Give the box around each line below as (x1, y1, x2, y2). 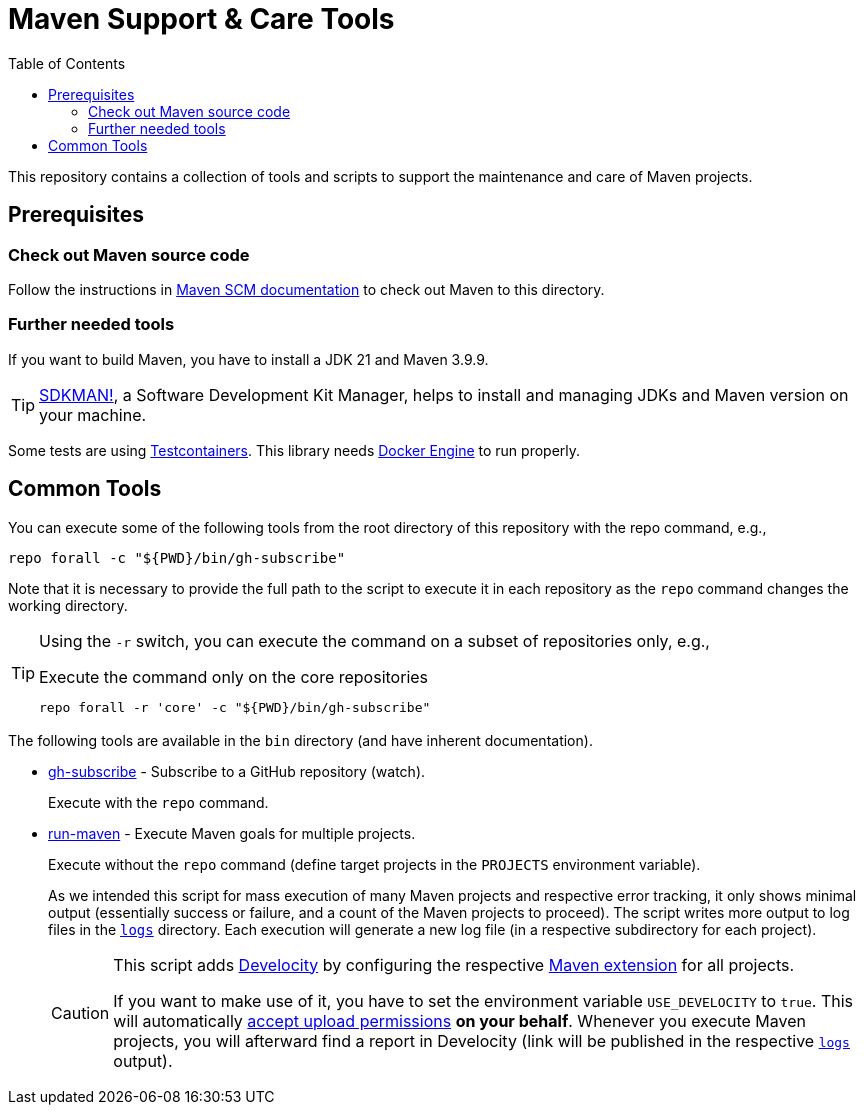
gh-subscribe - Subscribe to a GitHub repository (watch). (48, 762, 426, 780)
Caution (51, 1002, 110, 1023)
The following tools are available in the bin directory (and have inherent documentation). (8, 731, 593, 749)
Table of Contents (8, 54, 126, 72)
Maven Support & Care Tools (8, 2, 395, 36)
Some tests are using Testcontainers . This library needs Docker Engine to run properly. (8, 441, 581, 459)
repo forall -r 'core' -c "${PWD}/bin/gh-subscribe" (39, 699, 431, 715)
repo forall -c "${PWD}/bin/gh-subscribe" (8, 549, 346, 566)
